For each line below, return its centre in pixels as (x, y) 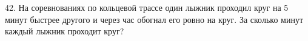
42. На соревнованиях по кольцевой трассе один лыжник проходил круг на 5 (147, 7)
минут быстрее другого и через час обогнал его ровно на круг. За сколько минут (154, 19)
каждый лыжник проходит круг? (65, 31)
